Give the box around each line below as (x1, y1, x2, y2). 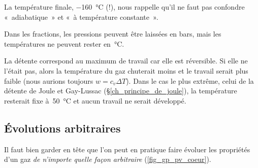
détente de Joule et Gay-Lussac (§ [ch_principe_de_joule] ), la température (4, 85, 237, 96)
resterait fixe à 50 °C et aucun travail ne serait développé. (4, 95, 186, 106)
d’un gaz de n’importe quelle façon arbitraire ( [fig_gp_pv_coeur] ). (4, 154, 211, 164)
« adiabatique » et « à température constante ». (4, 11, 158, 22)
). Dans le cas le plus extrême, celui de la (126, 75, 254, 86)
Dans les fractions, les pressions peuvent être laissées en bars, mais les (4, 28, 221, 39)
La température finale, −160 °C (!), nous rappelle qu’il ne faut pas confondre (4, 2, 245, 12)
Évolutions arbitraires (4, 120, 121, 136)
